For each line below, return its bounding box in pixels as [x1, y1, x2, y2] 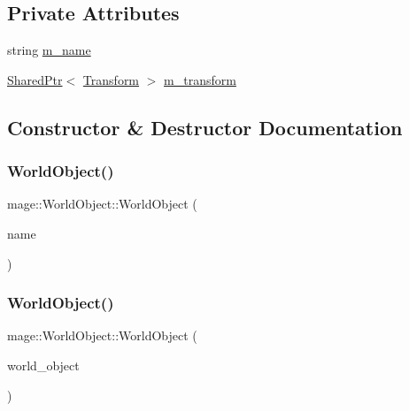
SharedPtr [7, 70, 63, 88]
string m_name [7, 41, 91, 59]
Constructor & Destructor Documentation [7, 113, 403, 141]
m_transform [164, 70, 236, 88]
